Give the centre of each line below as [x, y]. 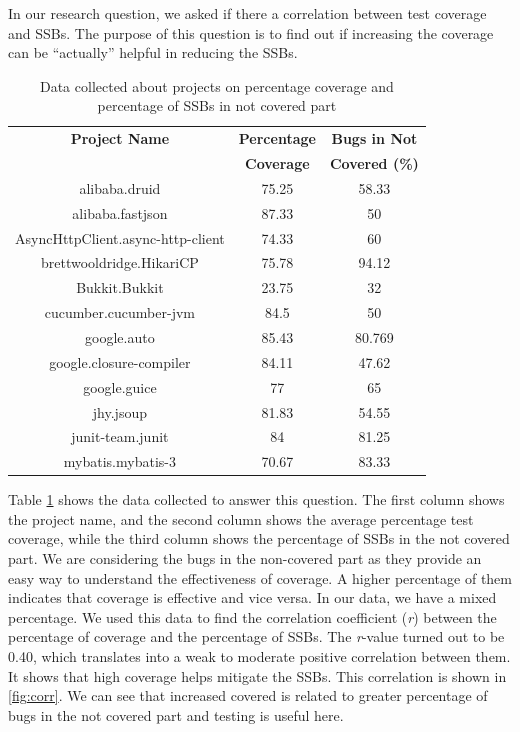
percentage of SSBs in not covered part [217, 105]
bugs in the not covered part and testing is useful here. [176, 714]
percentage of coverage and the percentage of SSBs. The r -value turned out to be [256, 636]
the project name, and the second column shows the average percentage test [241, 518]
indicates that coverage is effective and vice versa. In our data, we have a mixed [252, 597]
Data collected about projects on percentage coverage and [216, 85]
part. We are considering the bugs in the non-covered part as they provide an [245, 558]
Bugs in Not [374, 138]
